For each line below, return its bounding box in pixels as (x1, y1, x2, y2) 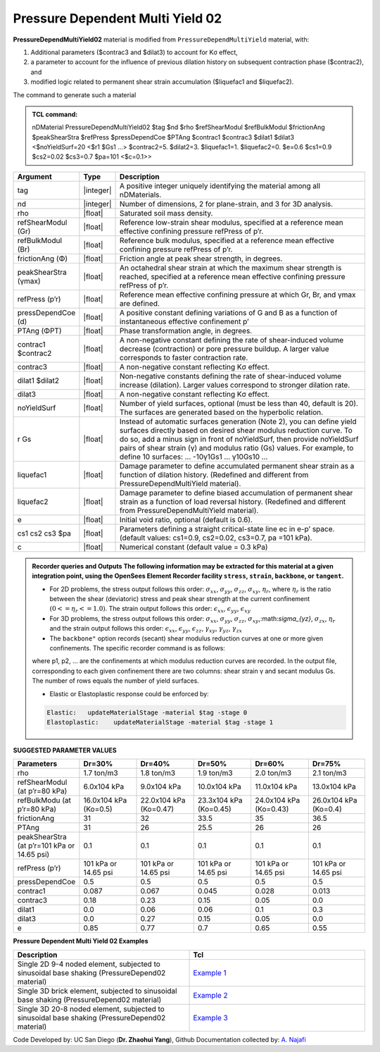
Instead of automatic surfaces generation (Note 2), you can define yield (120, 416, 357, 426)
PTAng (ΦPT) (17, 326, 63, 335)
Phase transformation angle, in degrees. (120, 326, 253, 335)
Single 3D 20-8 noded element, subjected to (17, 1004, 165, 1014)
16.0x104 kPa (83, 796, 127, 805)
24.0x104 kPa (255, 796, 300, 805)
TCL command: (32, 110, 78, 118)
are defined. (120, 298, 160, 308)
